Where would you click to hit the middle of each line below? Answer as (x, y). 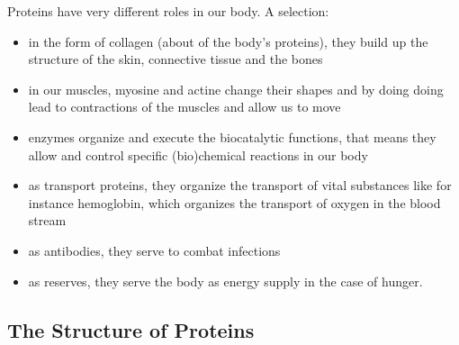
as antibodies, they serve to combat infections (154, 250)
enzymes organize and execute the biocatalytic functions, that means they (232, 136)
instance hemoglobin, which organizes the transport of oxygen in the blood (234, 202)
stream (47, 220)
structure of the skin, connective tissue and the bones (175, 59)
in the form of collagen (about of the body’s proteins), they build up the (228, 41)
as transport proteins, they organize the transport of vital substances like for (240, 185)
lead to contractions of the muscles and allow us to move (184, 107)
